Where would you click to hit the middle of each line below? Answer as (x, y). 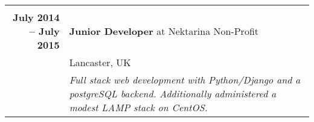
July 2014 (36, 17)
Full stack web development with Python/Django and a (185, 80)
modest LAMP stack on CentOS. (138, 107)
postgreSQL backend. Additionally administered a (173, 93)
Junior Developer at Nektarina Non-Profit (164, 31)
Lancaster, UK (100, 62)
